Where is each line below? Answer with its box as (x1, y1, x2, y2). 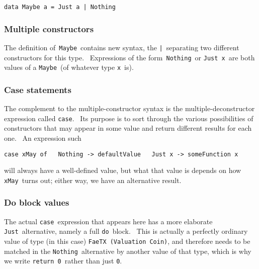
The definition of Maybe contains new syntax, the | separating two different (4, 42, 239, 52)
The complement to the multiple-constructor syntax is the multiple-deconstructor (4, 103, 255, 114)
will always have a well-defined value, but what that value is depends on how (4, 165, 241, 175)
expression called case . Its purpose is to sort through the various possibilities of (4, 113, 253, 123)
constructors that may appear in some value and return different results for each (4, 123, 252, 133)
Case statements (4, 83, 71, 96)
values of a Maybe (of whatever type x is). (4, 62, 134, 72)
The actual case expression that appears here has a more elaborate (4, 216, 213, 226)
